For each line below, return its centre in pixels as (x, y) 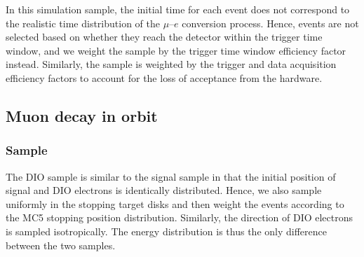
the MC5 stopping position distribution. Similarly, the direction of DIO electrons (180, 217)
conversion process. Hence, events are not (270, 23)
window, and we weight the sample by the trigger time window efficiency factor (176, 50)
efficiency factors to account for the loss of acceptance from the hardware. (164, 77)
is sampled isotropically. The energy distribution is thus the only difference (166, 231)
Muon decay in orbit (82, 115)
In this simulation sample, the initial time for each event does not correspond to (178, 9)
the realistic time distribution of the (83, 23)
